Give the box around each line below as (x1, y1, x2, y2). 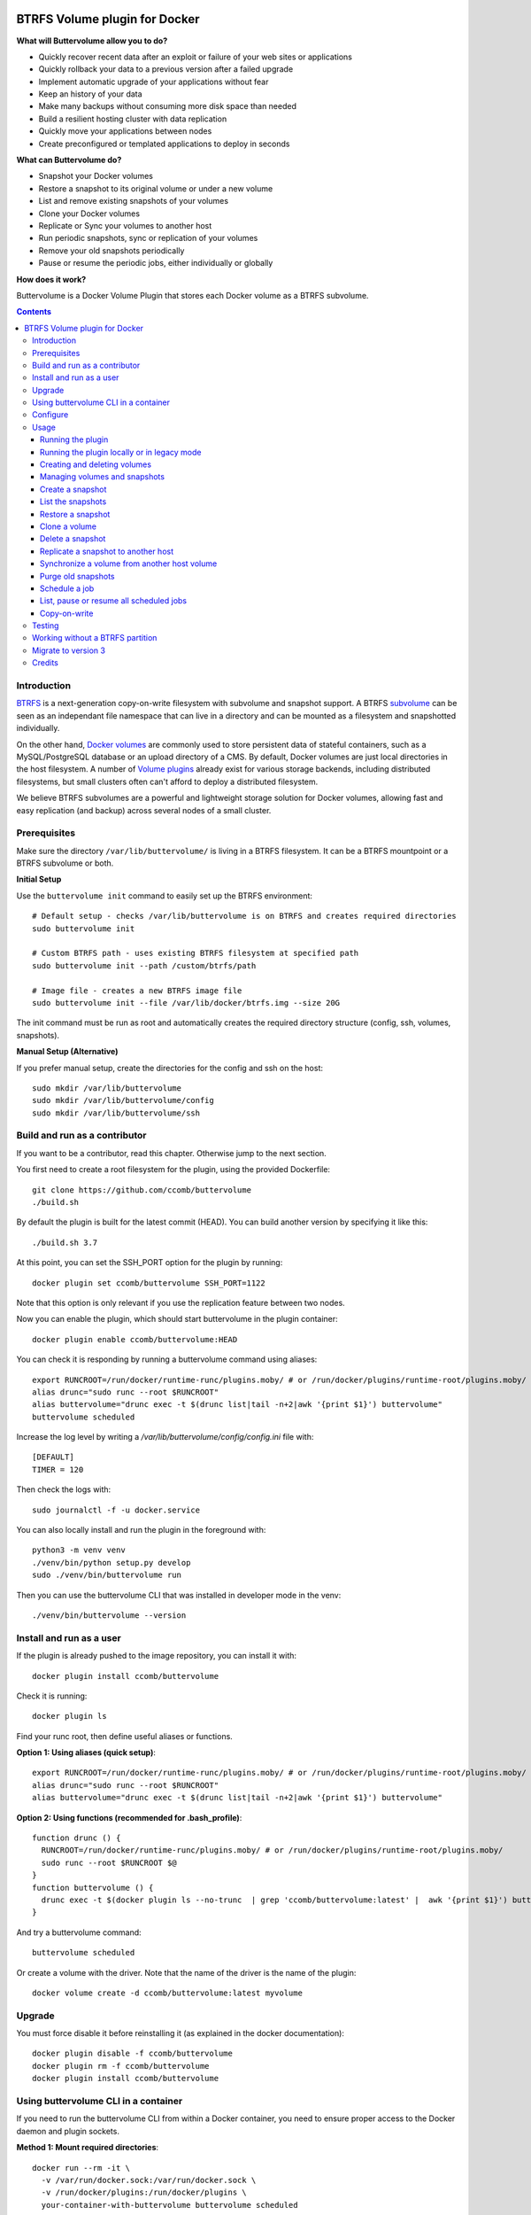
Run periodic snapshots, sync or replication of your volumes (38, 233, 258, 244)
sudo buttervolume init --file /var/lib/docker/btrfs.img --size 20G (32, 998, 341, 1007)
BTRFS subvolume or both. (16, 858, 114, 868)
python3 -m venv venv (32, 1545, 126, 1555)
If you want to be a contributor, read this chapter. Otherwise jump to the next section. (16, 1147, 327, 1158)
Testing (32, 620, 59, 631)
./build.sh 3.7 (32, 1237, 98, 1247)
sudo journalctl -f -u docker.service (32, 1504, 201, 1515)
